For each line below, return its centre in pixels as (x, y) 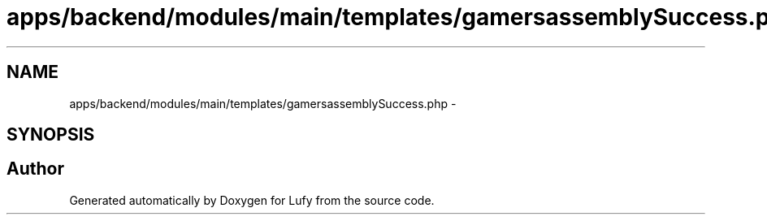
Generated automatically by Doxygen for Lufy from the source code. (252, 200)
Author (35, 169)
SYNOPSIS (51, 135)
